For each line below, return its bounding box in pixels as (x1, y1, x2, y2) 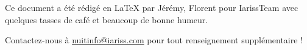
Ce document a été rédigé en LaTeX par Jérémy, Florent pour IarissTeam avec (5, 1, 298, 13)
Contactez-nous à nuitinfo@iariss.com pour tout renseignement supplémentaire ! (5, 34, 303, 46)
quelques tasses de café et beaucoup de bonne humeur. (5, 13, 208, 26)
